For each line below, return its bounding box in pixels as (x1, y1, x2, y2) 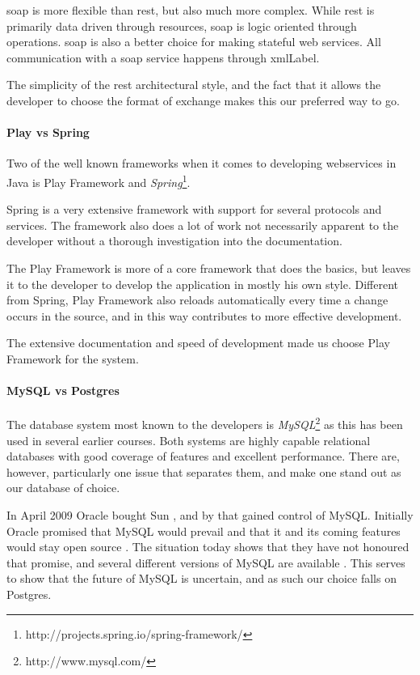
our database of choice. (6, 479, 120, 496)
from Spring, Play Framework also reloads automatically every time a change (6, 291, 388, 308)
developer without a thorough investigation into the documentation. (6, 232, 342, 249)
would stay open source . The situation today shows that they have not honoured (6, 538, 409, 555)
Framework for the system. (6, 350, 139, 367)
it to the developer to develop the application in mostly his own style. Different (6, 275, 399, 292)
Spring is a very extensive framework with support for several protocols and (6, 201, 382, 218)
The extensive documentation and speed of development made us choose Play (6, 334, 390, 351)
